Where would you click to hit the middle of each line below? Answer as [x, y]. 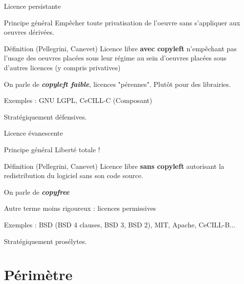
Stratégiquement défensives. [45, 116]
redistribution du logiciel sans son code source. [74, 175]
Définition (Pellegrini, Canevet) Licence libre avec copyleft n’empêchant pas [120, 48]
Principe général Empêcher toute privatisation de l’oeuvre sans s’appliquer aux [122, 22]
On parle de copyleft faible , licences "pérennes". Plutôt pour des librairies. [117, 84]
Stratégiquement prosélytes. [45, 241]
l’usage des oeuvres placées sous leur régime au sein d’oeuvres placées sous [115, 58]
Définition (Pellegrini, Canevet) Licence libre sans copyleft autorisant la [114, 166]
